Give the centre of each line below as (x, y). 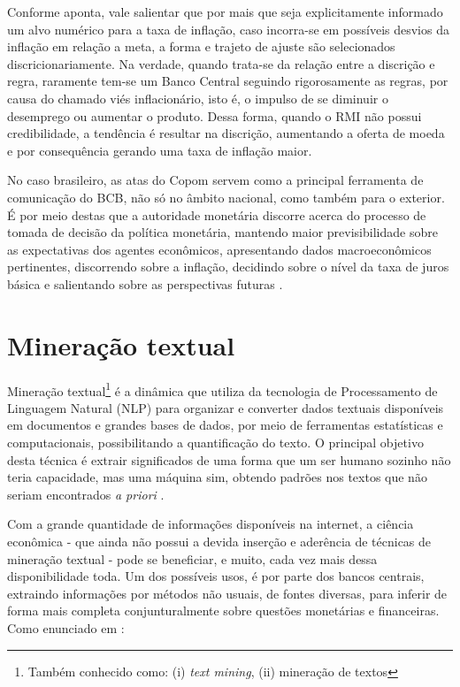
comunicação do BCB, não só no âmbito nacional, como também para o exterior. (226, 197)
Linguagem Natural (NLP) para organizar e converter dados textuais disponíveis (226, 407)
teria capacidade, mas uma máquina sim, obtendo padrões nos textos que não (217, 477)
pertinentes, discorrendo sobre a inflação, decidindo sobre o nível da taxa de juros (228, 267)
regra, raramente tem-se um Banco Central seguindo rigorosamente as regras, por (228, 81)
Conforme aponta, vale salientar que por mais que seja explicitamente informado (225, 11)
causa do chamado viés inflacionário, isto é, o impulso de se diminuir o (198, 98)
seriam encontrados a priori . (86, 494)
